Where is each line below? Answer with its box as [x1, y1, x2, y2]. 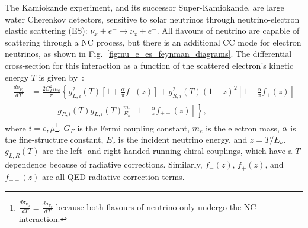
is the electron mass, [206, 121, 280, 134]
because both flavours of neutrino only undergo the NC [56, 201, 256, 213]
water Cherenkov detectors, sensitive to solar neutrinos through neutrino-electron [5, 12, 300, 25]
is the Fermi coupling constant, [77, 121, 190, 134]
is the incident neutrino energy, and [118, 133, 248, 145]
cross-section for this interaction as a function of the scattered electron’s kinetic [5, 59, 294, 71]
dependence [5, 158, 47, 171]
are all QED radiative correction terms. [41, 170, 185, 182]
